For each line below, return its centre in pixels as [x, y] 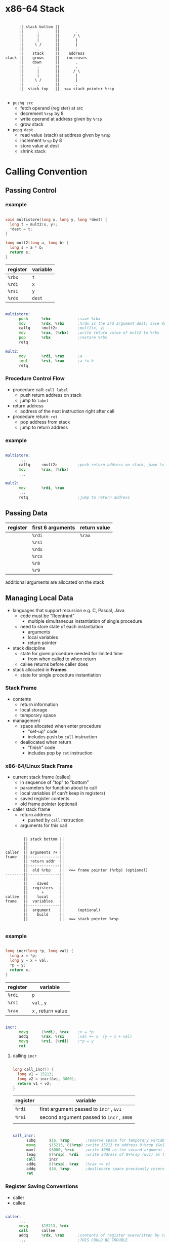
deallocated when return [46, 742]
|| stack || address [52, 53]
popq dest [23, 130]
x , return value [50, 1010]
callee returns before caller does [54, 664]
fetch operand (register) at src [52, 108]
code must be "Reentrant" [47, 616]
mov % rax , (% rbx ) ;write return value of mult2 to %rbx [89, 333]
